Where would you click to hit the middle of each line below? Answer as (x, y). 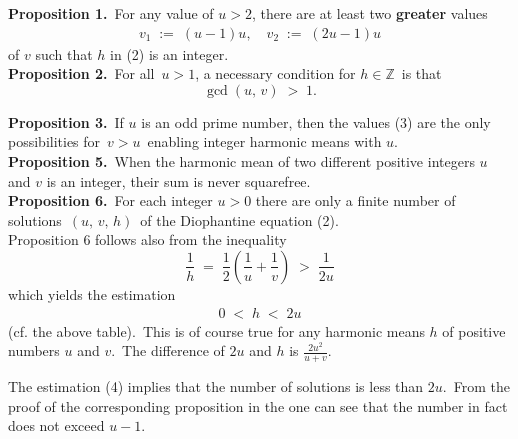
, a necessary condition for (275, 73)
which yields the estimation (92, 293)
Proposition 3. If (66, 121)
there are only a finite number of (355, 200)
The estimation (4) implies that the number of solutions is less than (216, 386)
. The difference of (168, 350)
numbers (34, 350)
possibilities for (54, 141)
